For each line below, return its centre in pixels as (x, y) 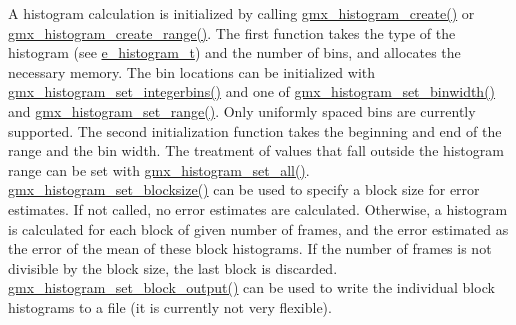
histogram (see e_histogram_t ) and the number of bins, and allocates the (234, 52)
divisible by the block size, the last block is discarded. (173, 267)
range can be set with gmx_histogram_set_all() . (159, 169)
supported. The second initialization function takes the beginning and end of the (255, 130)
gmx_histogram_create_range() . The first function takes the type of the (232, 32)
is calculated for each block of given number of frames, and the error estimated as (258, 228)
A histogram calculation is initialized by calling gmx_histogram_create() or (241, 13)
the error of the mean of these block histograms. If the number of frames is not (250, 248)
